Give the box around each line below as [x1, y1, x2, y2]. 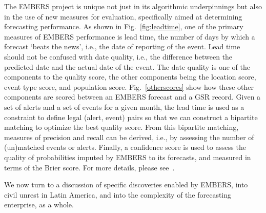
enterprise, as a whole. [4, 199, 74, 210]
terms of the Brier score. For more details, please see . [4, 162, 175, 172]
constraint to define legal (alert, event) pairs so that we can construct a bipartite [4, 111, 258, 122]
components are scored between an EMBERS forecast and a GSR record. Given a [4, 91, 261, 102]
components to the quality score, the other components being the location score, [4, 71, 256, 82]
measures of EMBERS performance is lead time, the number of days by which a [4, 31, 255, 42]
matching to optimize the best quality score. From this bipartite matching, [4, 122, 239, 132]
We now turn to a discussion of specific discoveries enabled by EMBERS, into [4, 179, 248, 190]
